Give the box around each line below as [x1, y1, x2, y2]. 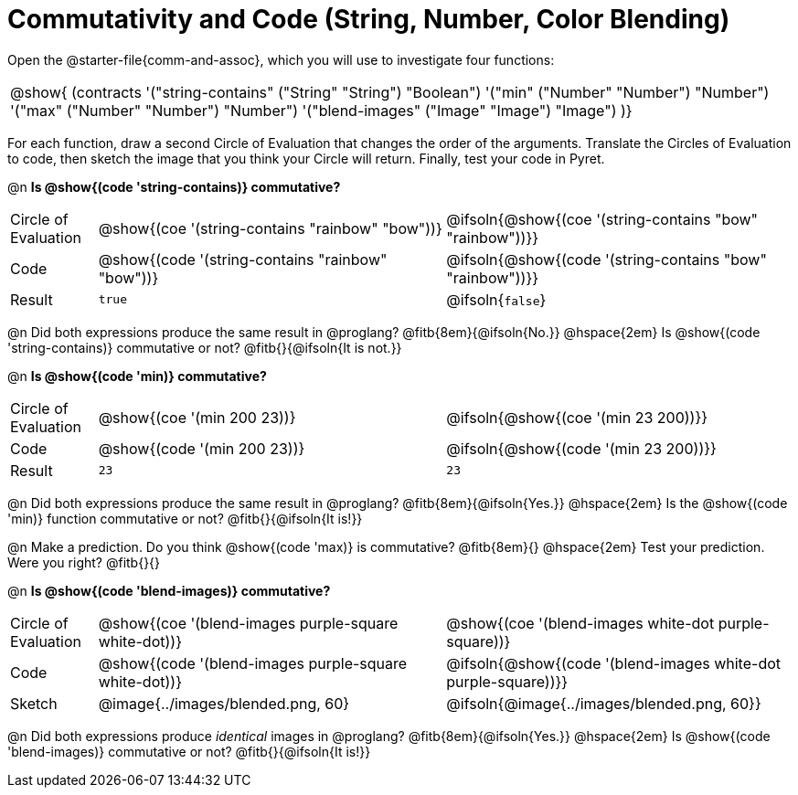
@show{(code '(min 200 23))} [98, 439, 305, 458]
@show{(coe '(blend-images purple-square [98, 613, 399, 632]
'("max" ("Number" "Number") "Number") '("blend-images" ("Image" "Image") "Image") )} [10, 101, 633, 120]
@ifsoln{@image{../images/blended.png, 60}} [446, 694, 761, 713]
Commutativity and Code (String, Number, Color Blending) [7, 4, 730, 35]
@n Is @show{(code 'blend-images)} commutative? [7, 582, 331, 599]
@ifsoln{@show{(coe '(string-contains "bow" [446, 209, 759, 228]
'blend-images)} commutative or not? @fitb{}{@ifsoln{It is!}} [7, 743, 371, 759]
